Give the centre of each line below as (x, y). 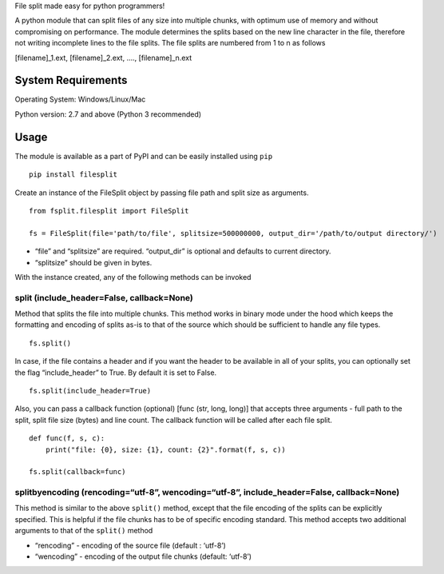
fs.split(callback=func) (77, 472)
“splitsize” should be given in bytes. (93, 262)
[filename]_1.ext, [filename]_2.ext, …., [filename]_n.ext (103, 58)
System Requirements (71, 80)
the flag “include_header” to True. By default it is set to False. (116, 373)
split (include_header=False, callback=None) (104, 297)
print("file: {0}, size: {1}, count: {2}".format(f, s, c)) (166, 449)
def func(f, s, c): (67, 438)
